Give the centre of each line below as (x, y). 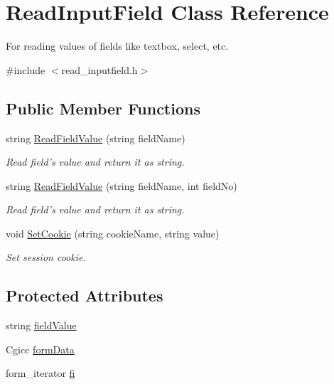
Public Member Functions (103, 108)
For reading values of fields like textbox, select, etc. (117, 46)
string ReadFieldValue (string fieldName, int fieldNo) (122, 185)
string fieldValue (41, 325)
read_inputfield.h (99, 69)
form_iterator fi (41, 373)
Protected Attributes (85, 295)
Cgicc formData (40, 349)
